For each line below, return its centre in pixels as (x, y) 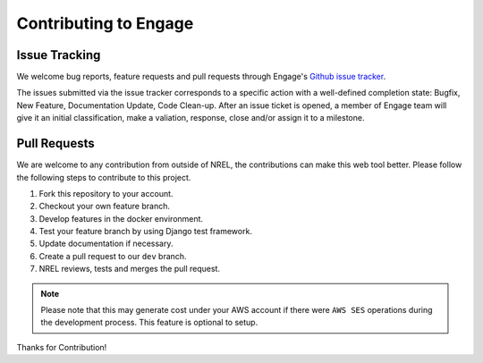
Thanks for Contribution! (62, 347)
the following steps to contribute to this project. (104, 177)
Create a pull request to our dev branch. (113, 256)
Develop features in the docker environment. (121, 218)
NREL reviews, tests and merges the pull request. (130, 269)
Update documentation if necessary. (106, 244)
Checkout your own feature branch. (104, 207)
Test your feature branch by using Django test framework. (145, 232)
